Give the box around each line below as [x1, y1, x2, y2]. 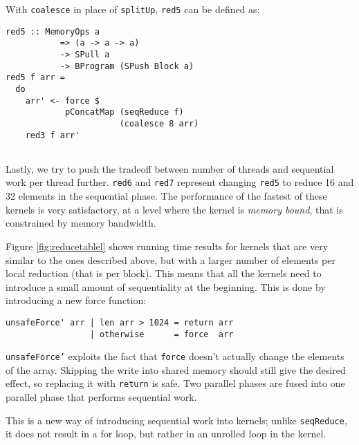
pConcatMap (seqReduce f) [64, 107, 184, 117]
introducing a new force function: [6, 293, 147, 307]
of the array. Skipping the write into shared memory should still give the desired [6, 362, 346, 377]
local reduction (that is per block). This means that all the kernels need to [6, 266, 322, 281]
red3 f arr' [25, 130, 80, 140]
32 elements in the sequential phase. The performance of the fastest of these [6, 189, 327, 203]
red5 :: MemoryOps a [6, 26, 100, 37]
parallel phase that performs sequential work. [6, 390, 197, 404]
